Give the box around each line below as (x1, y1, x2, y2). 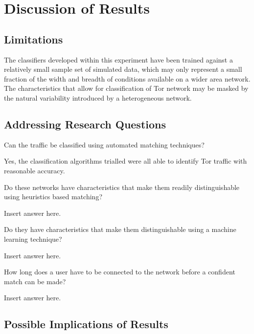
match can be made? (4, 276, 66, 286)
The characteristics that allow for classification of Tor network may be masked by (4, 83, 249, 93)
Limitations (4, 31, 63, 46)
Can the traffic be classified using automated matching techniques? (4, 139, 205, 149)
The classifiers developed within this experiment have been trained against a (4, 54, 233, 64)
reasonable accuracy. (4, 165, 65, 175)
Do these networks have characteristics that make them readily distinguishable (4, 182, 240, 192)
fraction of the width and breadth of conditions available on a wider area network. (4, 73, 251, 83)
